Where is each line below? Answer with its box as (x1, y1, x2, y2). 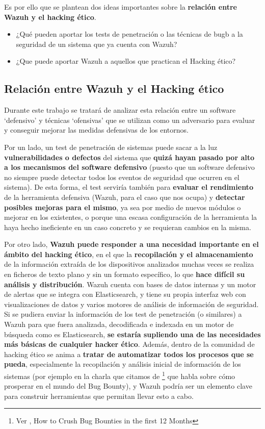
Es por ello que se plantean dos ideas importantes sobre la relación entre (4, 2, 237, 12)
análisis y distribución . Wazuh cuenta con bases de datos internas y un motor (4, 279, 256, 289)
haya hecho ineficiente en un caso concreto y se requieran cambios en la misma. (4, 221, 251, 232)
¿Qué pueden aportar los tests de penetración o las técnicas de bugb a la (16, 29, 243, 39)
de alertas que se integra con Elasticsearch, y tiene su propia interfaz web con (4, 289, 246, 299)
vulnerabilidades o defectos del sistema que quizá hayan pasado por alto (4, 152, 255, 162)
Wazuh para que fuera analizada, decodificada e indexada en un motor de (4, 319, 234, 330)
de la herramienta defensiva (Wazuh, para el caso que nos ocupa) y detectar (4, 191, 245, 202)
